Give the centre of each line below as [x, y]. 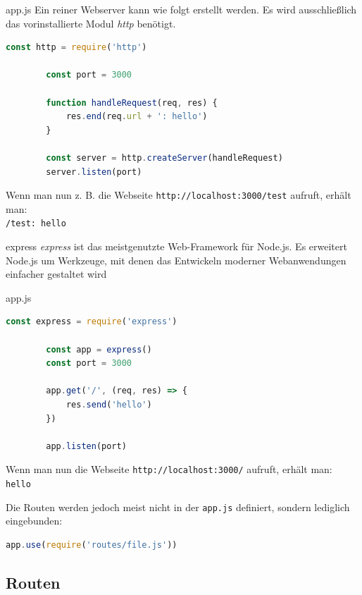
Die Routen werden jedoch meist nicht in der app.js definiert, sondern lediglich [178, 507]
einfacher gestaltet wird [56, 274]
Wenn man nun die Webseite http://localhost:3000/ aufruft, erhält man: [169, 469]
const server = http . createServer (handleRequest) [164, 158]
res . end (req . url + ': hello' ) [137, 117]
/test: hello [36, 224]
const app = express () [99, 349]
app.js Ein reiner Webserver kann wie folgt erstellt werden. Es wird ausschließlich [181, 9]
